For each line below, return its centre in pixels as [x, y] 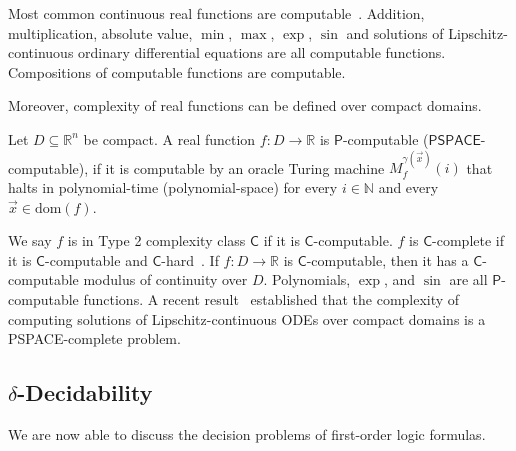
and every [408, 186]
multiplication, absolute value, [100, 32]
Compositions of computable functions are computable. [177, 71]
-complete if [468, 240]
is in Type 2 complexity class [156, 240]
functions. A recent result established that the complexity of [271, 298]
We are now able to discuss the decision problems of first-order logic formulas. [247, 433]
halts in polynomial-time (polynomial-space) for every [173, 186]
